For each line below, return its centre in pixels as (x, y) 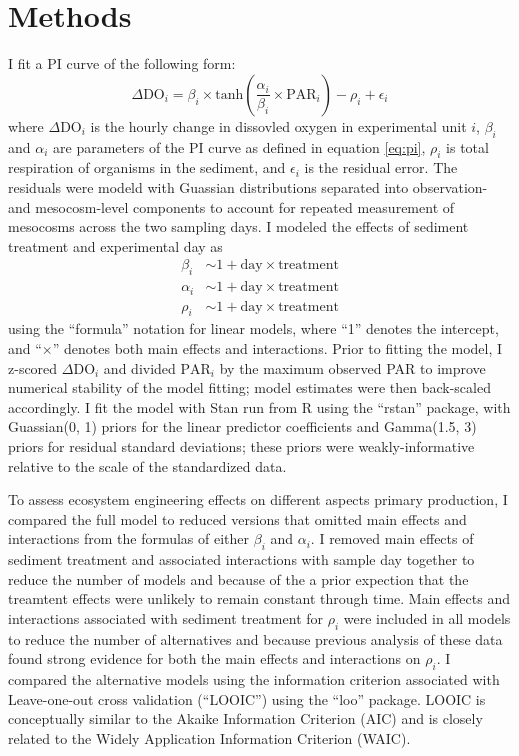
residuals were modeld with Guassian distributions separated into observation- (248, 186)
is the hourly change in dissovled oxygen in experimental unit (278, 125)
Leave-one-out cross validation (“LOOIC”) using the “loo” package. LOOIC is (247, 698)
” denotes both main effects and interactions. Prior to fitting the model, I (277, 348)
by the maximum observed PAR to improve (352, 367)
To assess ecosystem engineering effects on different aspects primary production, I (258, 499)
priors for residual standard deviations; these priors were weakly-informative (241, 445)
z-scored (33, 367)
